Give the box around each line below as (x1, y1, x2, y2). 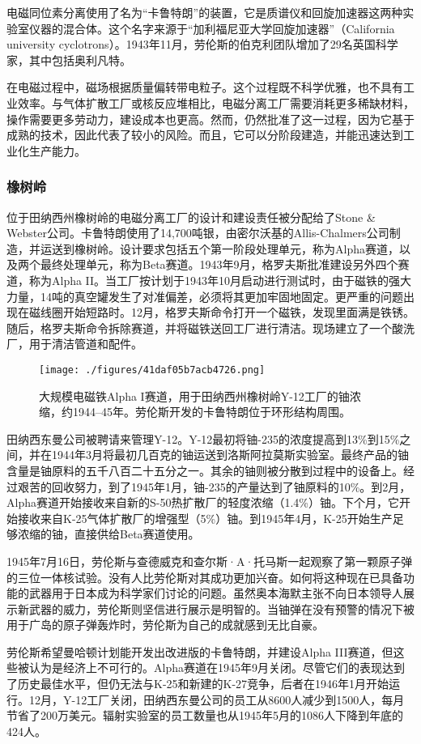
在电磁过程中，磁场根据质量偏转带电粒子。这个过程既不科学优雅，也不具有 (6, 79, 403, 96)
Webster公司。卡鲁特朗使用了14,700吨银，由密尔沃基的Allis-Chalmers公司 (6, 224, 389, 241)
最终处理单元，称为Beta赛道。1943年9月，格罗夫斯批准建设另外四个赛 (40, 256, 410, 273)
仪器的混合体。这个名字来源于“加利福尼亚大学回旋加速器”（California (28, 19, 395, 36)
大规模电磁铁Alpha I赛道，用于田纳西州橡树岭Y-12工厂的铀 (39, 387, 350, 404)
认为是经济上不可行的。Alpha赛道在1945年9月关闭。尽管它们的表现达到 (28, 659, 405, 676)
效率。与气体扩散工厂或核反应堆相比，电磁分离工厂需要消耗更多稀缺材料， (17, 94, 415, 111)
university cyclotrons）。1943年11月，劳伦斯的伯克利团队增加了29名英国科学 (6, 36, 398, 53)
